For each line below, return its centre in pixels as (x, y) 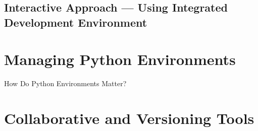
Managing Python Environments (120, 59)
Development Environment (76, 22)
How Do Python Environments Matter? (65, 83)
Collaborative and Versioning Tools (129, 118)
